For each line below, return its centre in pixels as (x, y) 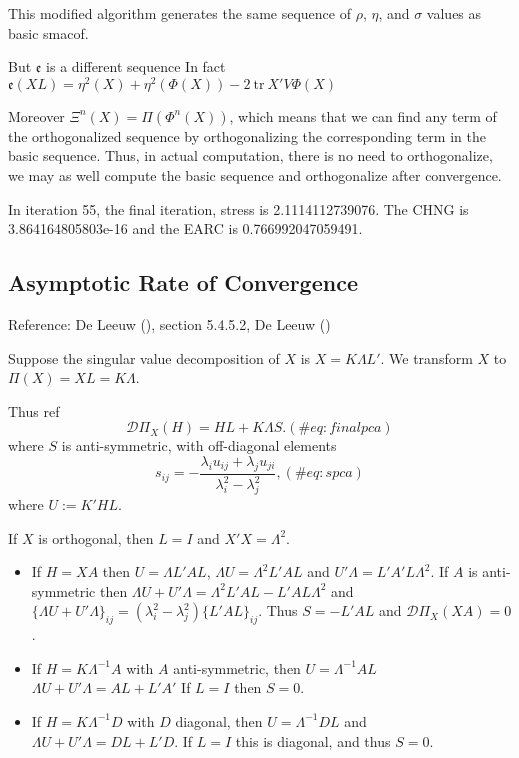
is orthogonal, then (96, 537)
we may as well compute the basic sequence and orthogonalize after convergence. (255, 175)
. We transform (426, 357)
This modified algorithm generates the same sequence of (179, 13)
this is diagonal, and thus (313, 740)
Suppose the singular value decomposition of (144, 357)
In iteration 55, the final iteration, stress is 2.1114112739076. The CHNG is (238, 208)
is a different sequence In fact (136, 66)
